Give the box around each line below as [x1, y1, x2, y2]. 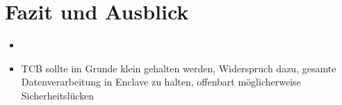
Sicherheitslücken [21, 88, 95, 102]
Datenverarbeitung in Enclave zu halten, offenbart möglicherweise [21, 74, 301, 89]
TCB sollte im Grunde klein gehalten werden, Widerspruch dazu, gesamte [21, 60, 336, 75]
